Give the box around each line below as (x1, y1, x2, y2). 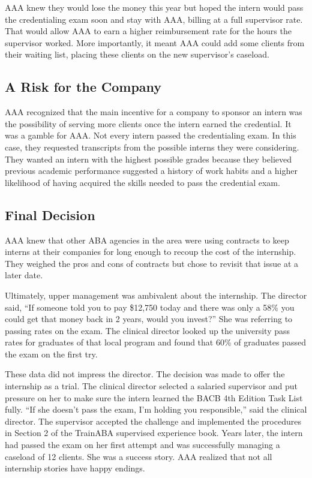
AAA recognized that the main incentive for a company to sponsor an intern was (5, 106, 302, 118)
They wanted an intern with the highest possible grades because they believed (5, 152, 292, 165)
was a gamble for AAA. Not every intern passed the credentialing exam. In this (5, 129, 296, 142)
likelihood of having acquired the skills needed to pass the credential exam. (5, 176, 280, 188)
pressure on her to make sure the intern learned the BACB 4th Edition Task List (5, 391, 303, 404)
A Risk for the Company (5, 77, 162, 96)
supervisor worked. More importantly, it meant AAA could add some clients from (5, 36, 305, 49)
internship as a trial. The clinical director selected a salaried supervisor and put (5, 380, 298, 392)
